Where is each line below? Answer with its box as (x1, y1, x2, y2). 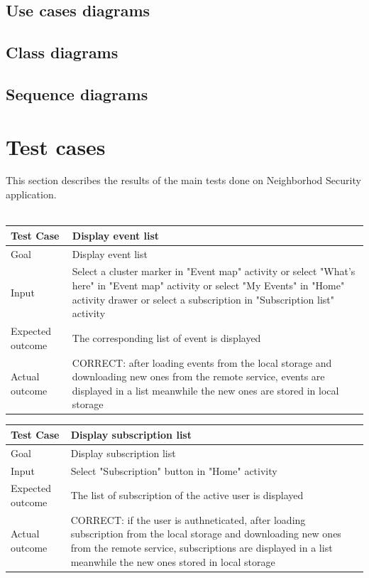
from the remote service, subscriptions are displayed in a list (70, 540, 333, 555)
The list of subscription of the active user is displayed (70, 488, 304, 503)
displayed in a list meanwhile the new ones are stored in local (72, 382, 339, 397)
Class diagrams (6, 41, 119, 63)
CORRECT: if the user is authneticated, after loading (70, 512, 306, 527)
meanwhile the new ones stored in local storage (70, 554, 275, 569)
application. (6, 187, 57, 202)
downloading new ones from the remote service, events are (72, 369, 325, 384)
